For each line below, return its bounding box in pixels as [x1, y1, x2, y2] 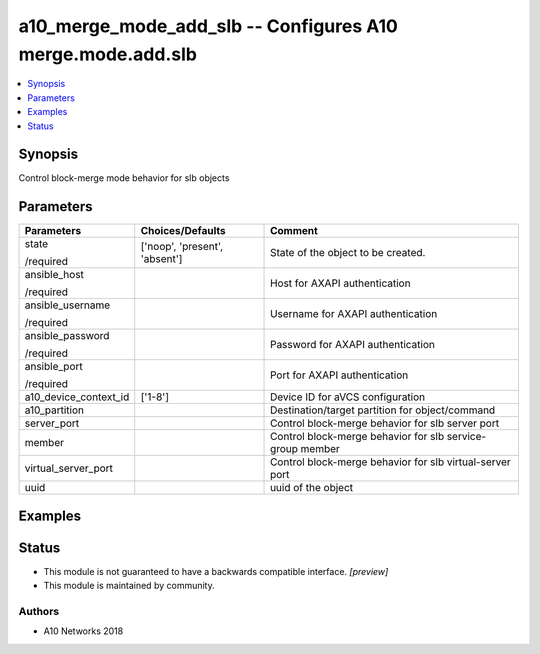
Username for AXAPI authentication [270, 307, 438, 321]
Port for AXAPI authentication [270, 368, 409, 382]
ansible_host [24, 268, 85, 282]
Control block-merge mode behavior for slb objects [18, 172, 230, 184]
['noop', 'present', [140, 240, 224, 254]
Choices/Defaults [140, 224, 226, 238]
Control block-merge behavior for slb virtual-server [270, 455, 512, 469]
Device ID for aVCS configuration [270, 390, 426, 404]
